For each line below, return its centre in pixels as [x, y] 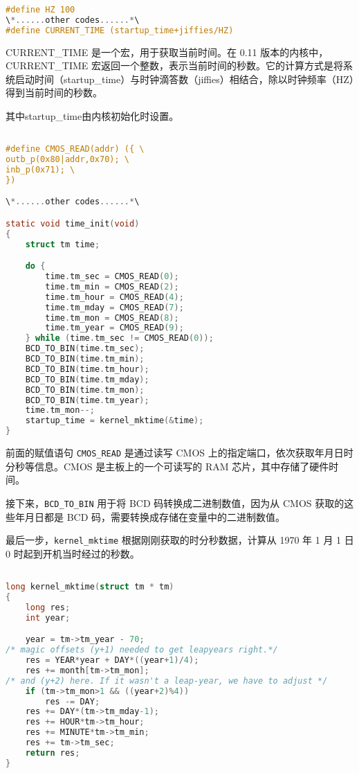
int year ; [48, 617]
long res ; [48, 607]
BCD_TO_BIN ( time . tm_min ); [85, 359]
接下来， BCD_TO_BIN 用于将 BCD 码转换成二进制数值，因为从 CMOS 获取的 [175, 503]
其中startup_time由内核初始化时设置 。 [92, 116]
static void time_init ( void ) [73, 223]
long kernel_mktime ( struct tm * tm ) [90, 587]
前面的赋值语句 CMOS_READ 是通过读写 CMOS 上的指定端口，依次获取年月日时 [179, 453]
